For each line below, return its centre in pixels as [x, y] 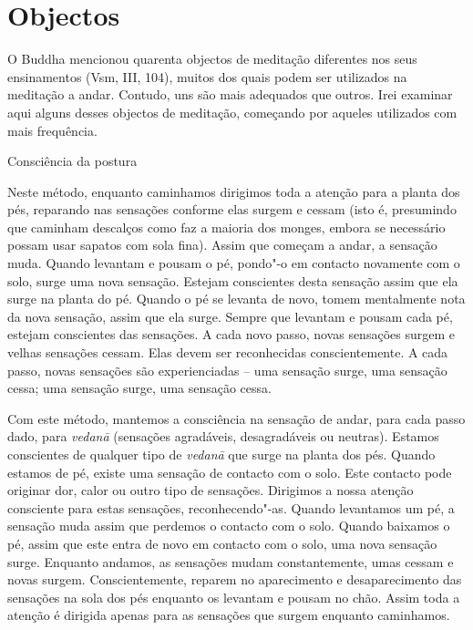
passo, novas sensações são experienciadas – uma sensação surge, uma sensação [227, 370]
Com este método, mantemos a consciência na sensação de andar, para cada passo [236, 418]
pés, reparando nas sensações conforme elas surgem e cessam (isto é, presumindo [232, 209]
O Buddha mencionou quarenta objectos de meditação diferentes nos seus [212, 59]
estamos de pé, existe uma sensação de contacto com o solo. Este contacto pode [230, 472]
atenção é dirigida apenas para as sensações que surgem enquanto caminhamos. [229, 615]
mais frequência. [52, 130]
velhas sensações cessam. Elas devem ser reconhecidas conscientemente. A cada [228, 352]
